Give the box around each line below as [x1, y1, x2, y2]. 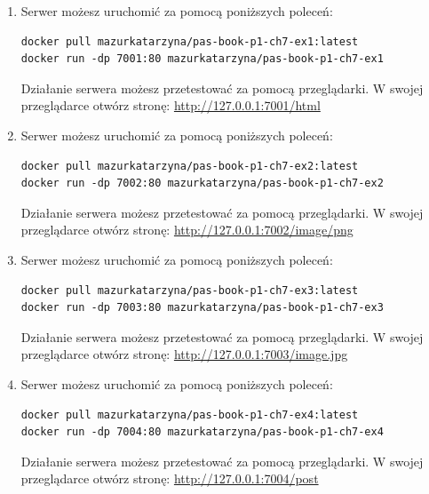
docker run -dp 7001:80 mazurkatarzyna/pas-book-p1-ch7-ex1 [20, 52, 384, 66]
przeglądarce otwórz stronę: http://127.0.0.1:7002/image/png [20, 220, 354, 239]
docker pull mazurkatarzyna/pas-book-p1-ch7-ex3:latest [20, 283, 359, 297]
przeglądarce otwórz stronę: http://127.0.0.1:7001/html [20, 96, 321, 115]
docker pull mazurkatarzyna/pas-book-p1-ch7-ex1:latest [20, 35, 359, 48]
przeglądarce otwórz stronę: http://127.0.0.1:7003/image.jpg [20, 345, 348, 363]
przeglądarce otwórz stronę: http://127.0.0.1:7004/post [20, 469, 319, 488]
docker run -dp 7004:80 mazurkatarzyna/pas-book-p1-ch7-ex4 [20, 426, 384, 439]
